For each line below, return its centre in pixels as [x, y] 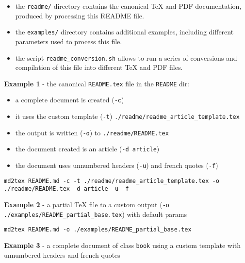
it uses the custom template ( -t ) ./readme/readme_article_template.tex [127, 116]
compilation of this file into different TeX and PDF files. [99, 67]
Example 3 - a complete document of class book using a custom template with [122, 245]
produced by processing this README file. [80, 15]
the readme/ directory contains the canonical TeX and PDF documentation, [128, 6]
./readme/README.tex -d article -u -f [66, 189]
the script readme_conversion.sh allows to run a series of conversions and [126, 58]
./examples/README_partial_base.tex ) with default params [95, 214]
